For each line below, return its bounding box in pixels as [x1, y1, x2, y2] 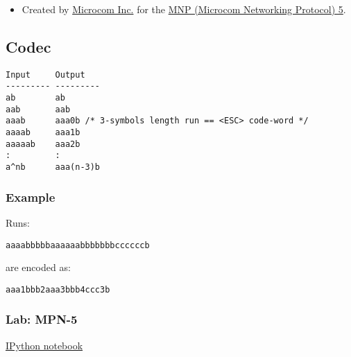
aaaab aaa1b [6, 128, 80, 138]
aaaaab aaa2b [6, 139, 80, 149]
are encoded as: [6, 260, 71, 275]
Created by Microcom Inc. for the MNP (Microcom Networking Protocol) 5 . [22, 2, 346, 16]
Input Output [6, 69, 85, 80]
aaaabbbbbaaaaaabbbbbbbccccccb [6, 240, 150, 250]
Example [6, 188, 55, 205]
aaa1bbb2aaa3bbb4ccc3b [6, 284, 110, 295]
